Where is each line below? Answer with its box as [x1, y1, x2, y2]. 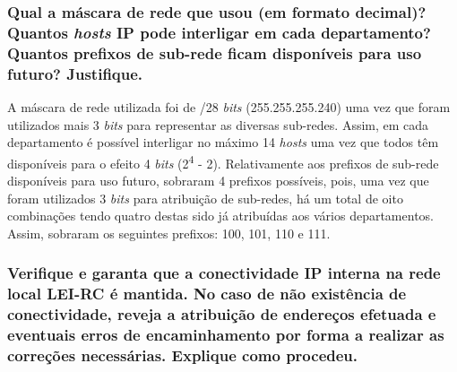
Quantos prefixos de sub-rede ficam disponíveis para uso [7, 41, 422, 64]
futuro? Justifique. [7, 62, 143, 84]
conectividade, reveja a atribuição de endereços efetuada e [7, 303, 436, 325]
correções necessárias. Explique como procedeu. [7, 344, 358, 366]
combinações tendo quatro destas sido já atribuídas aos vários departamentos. [7, 206, 434, 225]
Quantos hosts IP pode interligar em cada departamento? [7, 21, 431, 43]
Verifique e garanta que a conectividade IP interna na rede [7, 262, 441, 284]
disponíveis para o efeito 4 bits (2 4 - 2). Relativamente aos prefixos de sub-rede [7, 151, 439, 172]
